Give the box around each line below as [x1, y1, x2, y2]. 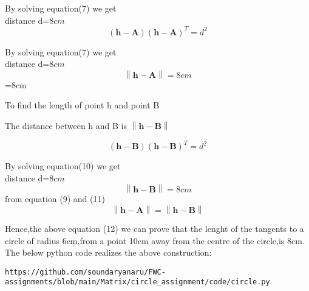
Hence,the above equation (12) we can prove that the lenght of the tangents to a [5, 222, 304, 234]
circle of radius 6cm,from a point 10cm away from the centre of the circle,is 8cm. [5, 234, 305, 247]
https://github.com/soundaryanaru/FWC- [5, 267, 166, 276]
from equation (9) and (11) [5, 192, 105, 205]
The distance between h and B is [5, 119, 127, 132]
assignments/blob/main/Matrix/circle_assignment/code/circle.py [5, 278, 270, 287]
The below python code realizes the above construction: [5, 246, 212, 259]
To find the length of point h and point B [5, 99, 160, 111]
